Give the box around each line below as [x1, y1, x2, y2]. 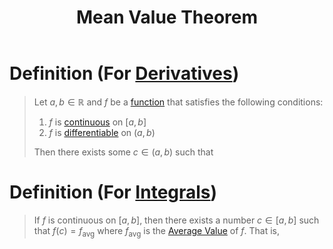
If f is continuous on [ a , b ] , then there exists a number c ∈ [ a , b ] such [33, 214, 320, 226]
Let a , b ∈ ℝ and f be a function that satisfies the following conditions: [33, 96, 324, 108]
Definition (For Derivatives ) [9, 62, 240, 85]
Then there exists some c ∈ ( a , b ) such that [33, 146, 214, 158]
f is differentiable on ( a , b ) [48, 126, 156, 138]
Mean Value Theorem [75, 6, 259, 29]
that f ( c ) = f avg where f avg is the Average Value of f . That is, [33, 224, 281, 239]
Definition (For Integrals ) [9, 181, 218, 204]
